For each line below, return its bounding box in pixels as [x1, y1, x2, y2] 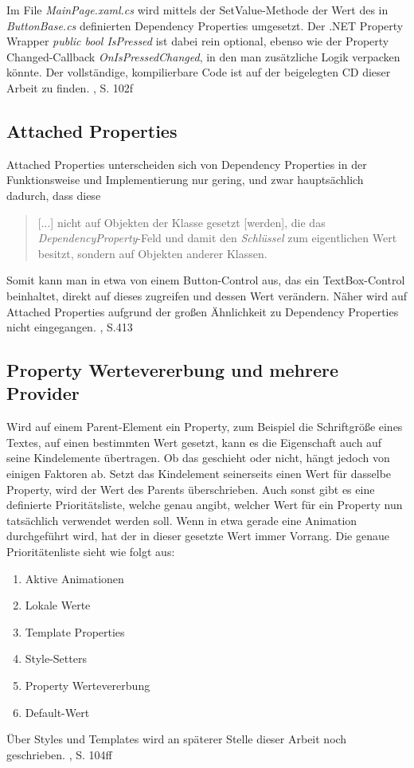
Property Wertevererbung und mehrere [6, 358, 339, 382]
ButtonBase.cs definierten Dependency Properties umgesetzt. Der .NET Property [6, 17, 404, 33]
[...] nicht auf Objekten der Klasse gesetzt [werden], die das [37, 214, 326, 230]
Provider [6, 381, 80, 406]
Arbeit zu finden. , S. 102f [6, 79, 134, 96]
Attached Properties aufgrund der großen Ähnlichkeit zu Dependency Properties [6, 303, 399, 319]
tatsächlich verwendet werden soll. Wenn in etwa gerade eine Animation [6, 511, 357, 528]
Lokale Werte [25, 597, 91, 613]
